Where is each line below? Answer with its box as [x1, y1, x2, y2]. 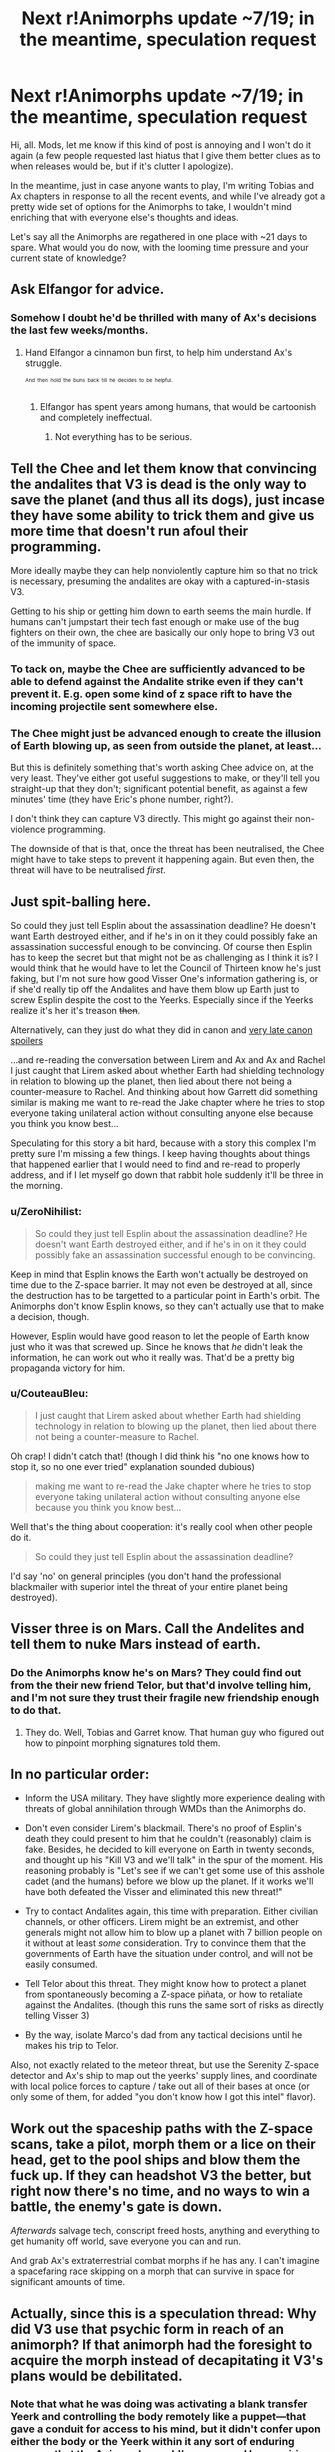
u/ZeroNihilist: [10, 1205, 82, 1219]
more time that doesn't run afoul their [10, 522, 249, 539]
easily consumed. [24, 1958, 98, 1971]
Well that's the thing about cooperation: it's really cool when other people [10, 1520, 313, 1532]
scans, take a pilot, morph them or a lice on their [10, 2135, 317, 2152]
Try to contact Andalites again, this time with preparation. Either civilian [24, 1905, 319, 1917]
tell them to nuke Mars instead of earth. [10, 1636, 262, 1653]
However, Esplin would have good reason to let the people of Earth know [10, 1330, 310, 1342]
